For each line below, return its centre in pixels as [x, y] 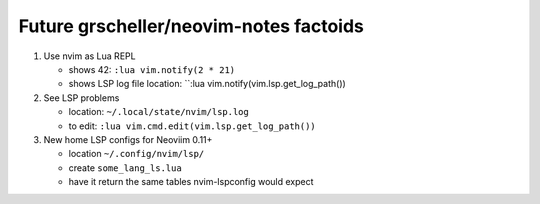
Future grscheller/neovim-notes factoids [191, 26]
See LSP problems [81, 97]
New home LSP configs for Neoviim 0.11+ [128, 139]
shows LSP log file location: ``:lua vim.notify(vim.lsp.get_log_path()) [207, 84]
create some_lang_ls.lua [125, 167]
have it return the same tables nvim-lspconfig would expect [191, 182]
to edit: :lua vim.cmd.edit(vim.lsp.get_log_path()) [192, 126]
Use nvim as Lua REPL [89, 56]
